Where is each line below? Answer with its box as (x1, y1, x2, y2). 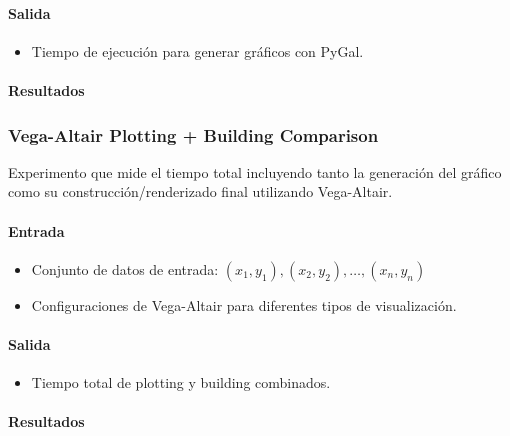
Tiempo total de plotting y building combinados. (31, 372, 331, 393)
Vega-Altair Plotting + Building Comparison (8, 122, 379, 147)
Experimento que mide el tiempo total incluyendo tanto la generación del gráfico (8, 161, 502, 182)
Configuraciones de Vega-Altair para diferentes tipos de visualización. (31, 294, 457, 315)
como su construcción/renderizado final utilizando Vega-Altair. (8, 181, 393, 202)
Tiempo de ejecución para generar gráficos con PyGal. (31, 40, 364, 61)
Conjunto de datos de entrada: (31, 258, 219, 279)
